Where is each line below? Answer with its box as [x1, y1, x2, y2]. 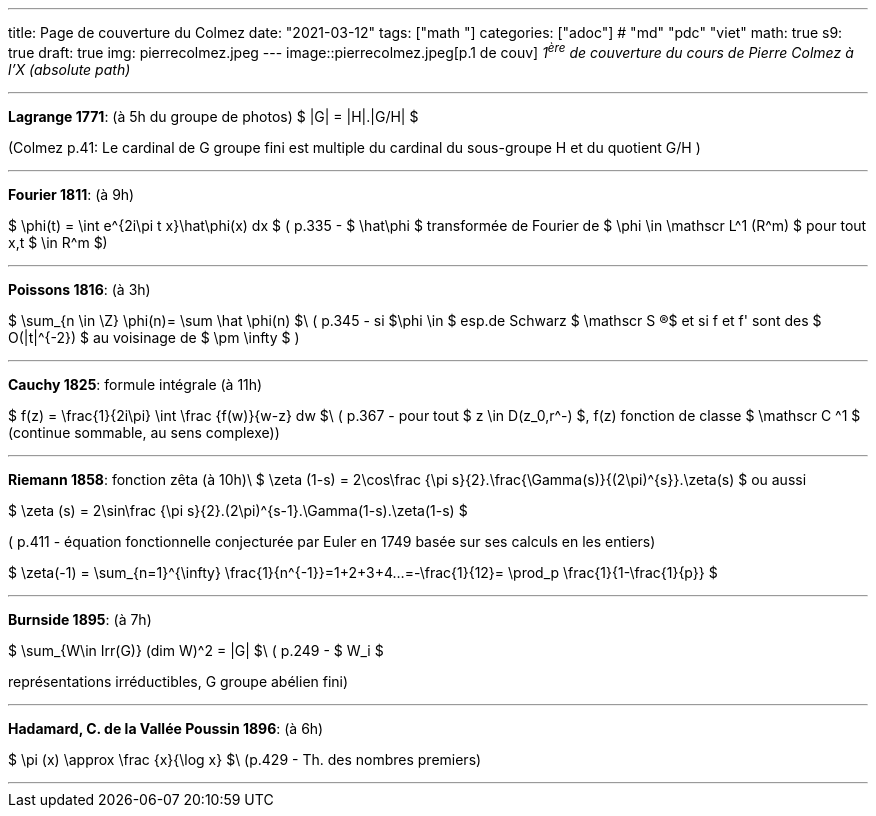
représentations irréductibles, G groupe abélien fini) [8, 672, 349, 690]
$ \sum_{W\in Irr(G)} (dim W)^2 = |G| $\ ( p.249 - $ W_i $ [8, 641, 384, 659]
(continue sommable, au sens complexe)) [8, 423, 280, 441]
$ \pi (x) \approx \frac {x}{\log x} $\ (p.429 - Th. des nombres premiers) [8, 750, 482, 768]
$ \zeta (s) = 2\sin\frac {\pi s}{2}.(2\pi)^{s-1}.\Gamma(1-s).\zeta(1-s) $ [8, 501, 468, 519]
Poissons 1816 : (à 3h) [8, 280, 151, 298]
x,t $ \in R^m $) [8, 233, 108, 251]
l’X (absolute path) [8, 60, 131, 78]
